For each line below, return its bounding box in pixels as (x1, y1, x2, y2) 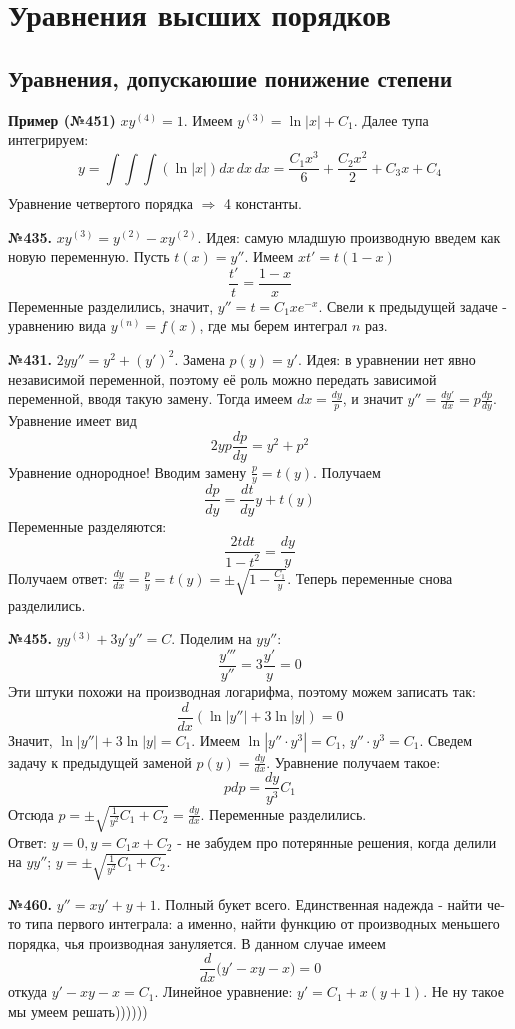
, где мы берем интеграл (199, 315, 348, 336)
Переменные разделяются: (8, 515, 167, 536)
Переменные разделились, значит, (8, 295, 214, 316)
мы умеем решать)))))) (8, 1001, 148, 1022)
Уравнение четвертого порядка (8, 192, 193, 213)
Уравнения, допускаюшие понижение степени (8, 62, 453, 93)
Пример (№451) (8, 109, 116, 130)
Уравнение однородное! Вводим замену (8, 461, 247, 482)
